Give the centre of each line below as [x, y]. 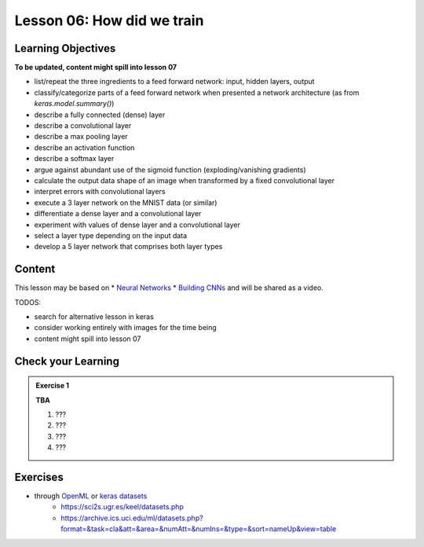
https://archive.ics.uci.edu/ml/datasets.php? [132, 518]
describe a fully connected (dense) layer [100, 115]
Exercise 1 [53, 386]
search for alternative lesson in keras [94, 317]
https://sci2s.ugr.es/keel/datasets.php [122, 507]
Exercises [39, 477]
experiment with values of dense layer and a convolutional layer [137, 225]
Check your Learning [67, 361]
